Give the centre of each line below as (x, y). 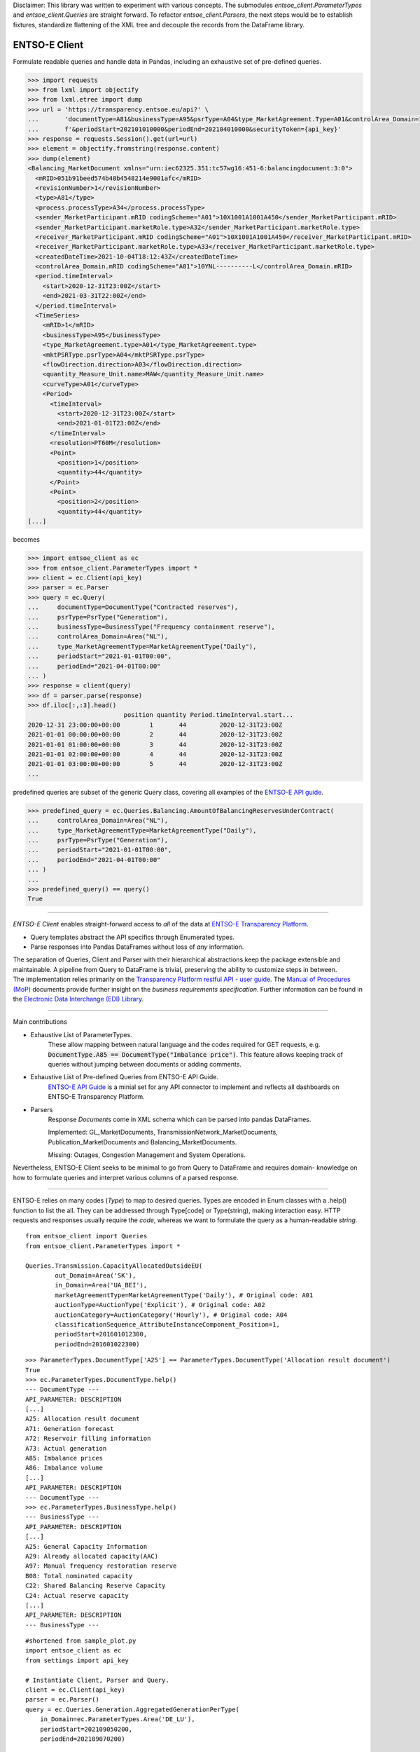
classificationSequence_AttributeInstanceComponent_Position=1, (167, 1324)
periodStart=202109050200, (86, 1729)
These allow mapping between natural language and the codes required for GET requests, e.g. (184, 1045)
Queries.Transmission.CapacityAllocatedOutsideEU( (114, 1266)
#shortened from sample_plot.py (81, 1641)
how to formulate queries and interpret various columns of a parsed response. (126, 1177)
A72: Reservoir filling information (88, 1439)
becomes (26, 540)
